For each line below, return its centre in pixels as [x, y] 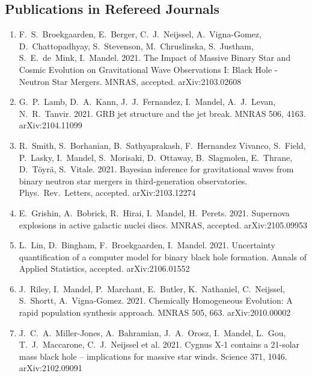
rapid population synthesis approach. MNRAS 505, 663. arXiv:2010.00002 [155, 312]
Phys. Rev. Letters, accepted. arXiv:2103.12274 [107, 193]
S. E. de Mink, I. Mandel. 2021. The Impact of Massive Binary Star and [155, 58]
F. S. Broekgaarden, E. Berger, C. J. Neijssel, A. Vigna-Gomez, [140, 34]
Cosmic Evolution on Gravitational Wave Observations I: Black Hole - [148, 69]
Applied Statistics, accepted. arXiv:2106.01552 [104, 268]
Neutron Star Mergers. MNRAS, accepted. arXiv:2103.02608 [130, 81]
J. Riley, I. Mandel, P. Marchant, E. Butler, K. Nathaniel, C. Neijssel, [152, 288]
